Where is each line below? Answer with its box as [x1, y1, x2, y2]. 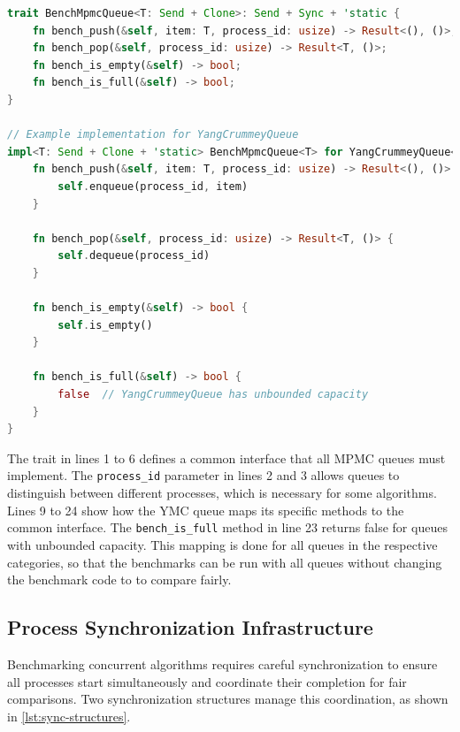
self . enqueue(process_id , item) [57, 179, 249, 193]
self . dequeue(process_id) [57, 249, 211, 263]
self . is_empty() [57, 318, 153, 332]
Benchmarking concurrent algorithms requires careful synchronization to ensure [7, 654, 438, 673]
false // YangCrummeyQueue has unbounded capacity [57, 388, 369, 401]
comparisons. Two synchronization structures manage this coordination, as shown [7, 690, 448, 708]
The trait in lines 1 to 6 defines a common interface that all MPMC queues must [7, 448, 446, 467]
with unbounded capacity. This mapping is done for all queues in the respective [7, 535, 438, 553]
